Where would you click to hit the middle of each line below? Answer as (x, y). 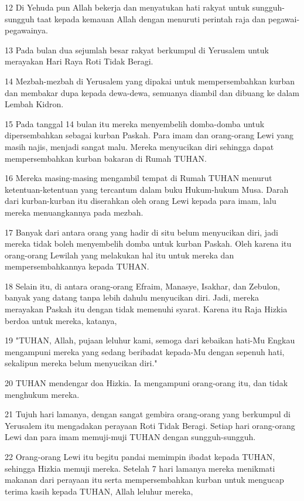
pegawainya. (26, 30)
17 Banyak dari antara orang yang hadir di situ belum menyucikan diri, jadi (141, 232)
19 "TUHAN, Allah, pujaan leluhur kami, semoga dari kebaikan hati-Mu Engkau (150, 340)
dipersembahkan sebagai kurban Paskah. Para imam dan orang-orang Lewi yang (149, 135)
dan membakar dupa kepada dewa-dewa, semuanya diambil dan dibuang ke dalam (152, 92)
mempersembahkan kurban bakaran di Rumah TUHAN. (106, 158)
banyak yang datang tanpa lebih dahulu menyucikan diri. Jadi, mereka (132, 297)
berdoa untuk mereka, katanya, (61, 320)
